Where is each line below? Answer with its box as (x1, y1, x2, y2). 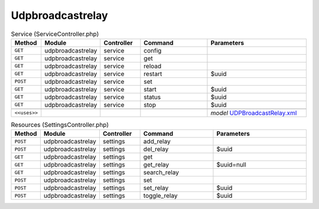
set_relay (143, 184, 169, 192)
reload (144, 62, 162, 70)
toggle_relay (143, 192, 178, 200)
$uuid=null (216, 161, 246, 169)
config (144, 46, 162, 54)
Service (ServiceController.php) (11, 30, 99, 38)
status (144, 93, 161, 101)
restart (144, 70, 162, 78)
